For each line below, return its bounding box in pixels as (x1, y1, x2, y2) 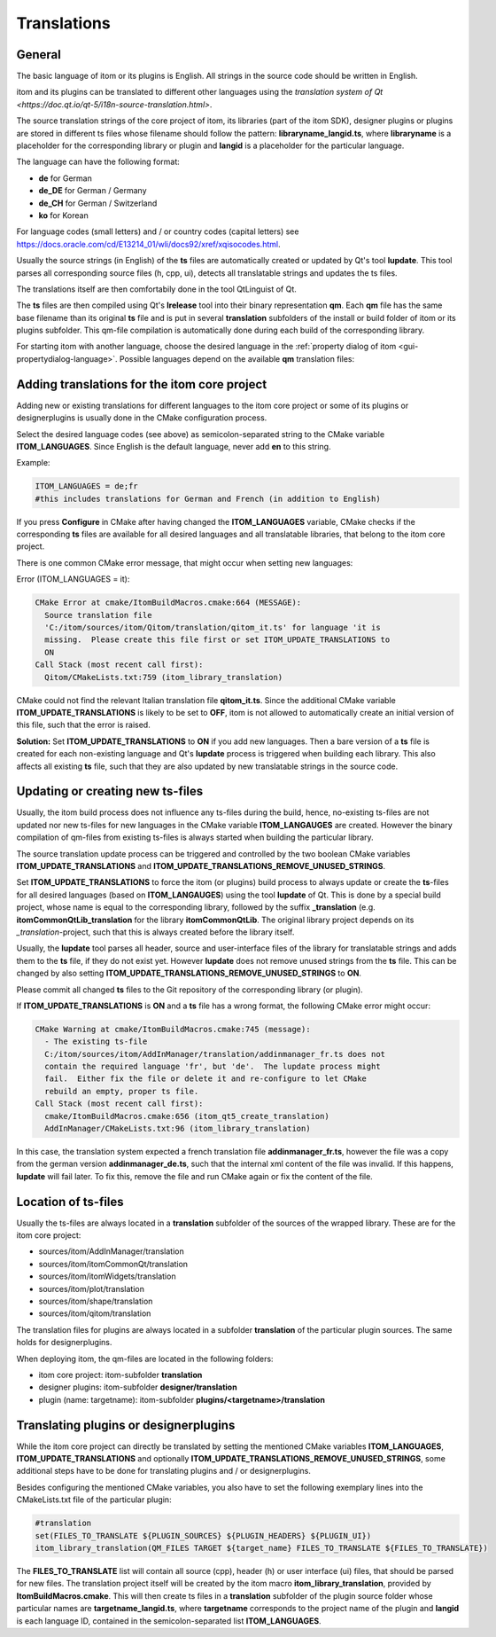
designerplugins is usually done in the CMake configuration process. (16, 412, 267, 423)
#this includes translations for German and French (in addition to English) (35, 493, 381, 504)
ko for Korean (38, 209, 89, 221)
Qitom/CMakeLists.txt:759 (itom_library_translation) (44, 672, 283, 682)
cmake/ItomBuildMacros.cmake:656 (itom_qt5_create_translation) (44, 1111, 329, 1121)
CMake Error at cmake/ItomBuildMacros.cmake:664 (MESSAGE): (35, 598, 302, 607)
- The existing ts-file (44, 1037, 148, 1046)
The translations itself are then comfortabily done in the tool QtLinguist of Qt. (16, 284, 297, 294)
